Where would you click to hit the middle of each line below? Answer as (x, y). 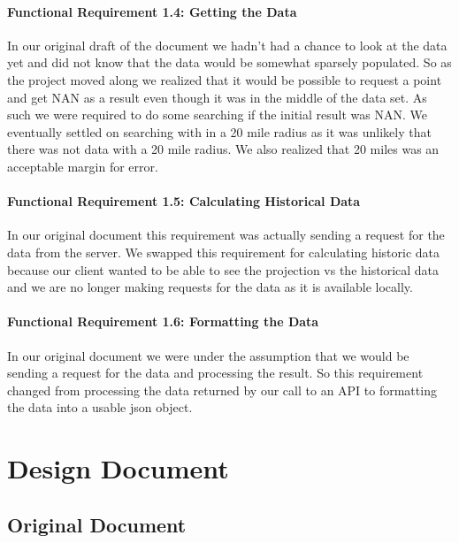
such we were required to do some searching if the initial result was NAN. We (217, 115)
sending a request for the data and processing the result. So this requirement (215, 373)
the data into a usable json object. (100, 407)
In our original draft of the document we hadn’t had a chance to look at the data (227, 45)
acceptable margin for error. (83, 166)
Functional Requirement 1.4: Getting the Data (152, 11)
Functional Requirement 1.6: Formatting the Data (163, 321)
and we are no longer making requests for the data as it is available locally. (210, 287)
